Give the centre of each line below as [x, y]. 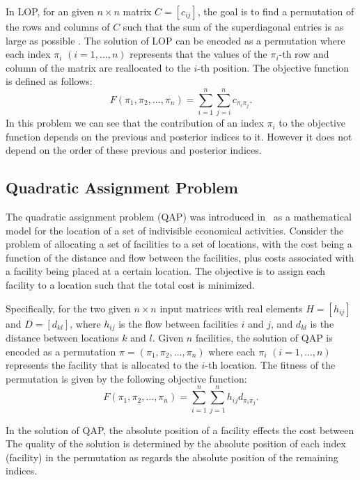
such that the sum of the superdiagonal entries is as [233, 26]
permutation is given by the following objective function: [126, 378]
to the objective [312, 123]
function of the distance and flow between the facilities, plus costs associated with [180, 257]
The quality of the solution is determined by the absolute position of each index [176, 443]
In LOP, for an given [50, 11]
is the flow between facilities [178, 323]
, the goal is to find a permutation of [276, 11]
